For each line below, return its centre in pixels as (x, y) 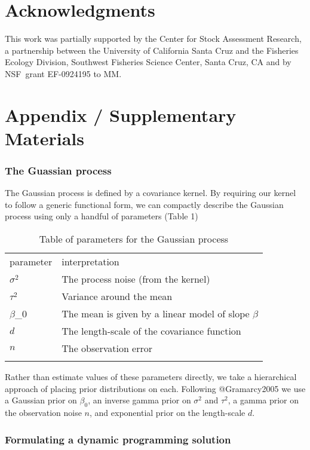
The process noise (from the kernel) (136, 279)
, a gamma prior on (263, 400)
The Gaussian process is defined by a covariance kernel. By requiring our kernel (151, 193)
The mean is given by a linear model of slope (156, 314)
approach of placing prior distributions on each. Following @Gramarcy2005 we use (155, 388)
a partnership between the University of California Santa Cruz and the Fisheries (152, 50)
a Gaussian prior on (41, 400)
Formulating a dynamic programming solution (118, 439)
